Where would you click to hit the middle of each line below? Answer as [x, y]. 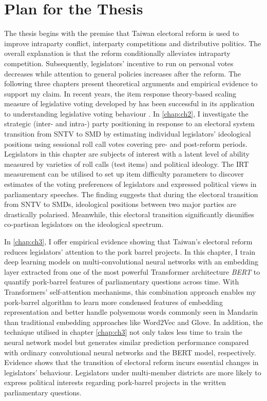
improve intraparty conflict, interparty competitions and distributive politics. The [133, 43]
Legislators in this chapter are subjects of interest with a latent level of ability [127, 154]
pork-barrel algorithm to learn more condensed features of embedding [113, 302]
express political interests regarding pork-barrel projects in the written [115, 382]
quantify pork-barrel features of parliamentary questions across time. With [122, 282]
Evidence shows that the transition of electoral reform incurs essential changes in [131, 362]
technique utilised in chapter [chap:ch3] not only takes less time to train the [123, 332]
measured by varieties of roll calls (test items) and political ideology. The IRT [127, 164]
